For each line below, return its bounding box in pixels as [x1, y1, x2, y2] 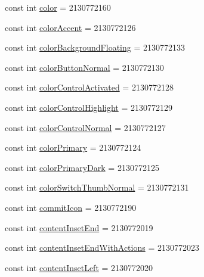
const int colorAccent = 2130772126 [5, 21, 136, 33]
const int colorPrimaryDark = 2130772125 [5, 161, 159, 173]
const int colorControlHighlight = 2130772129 [5, 101, 172, 113]
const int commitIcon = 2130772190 [5, 201, 137, 213]
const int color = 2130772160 [5, 1, 111, 13]
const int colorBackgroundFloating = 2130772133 [5, 41, 185, 54]
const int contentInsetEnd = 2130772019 [5, 221, 153, 234]
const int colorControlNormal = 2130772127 [5, 121, 166, 133]
